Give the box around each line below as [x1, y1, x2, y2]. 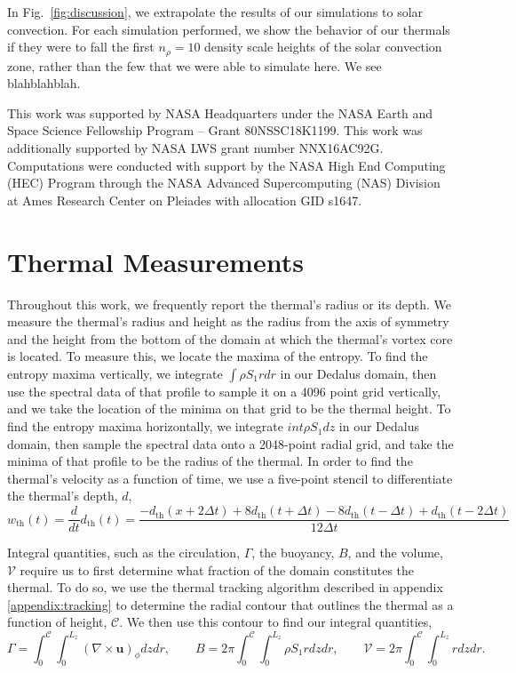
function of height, [7, 613, 107, 631]
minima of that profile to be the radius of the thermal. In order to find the [7, 452, 413, 470]
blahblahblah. [7, 74, 81, 92]
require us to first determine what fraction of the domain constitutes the [20, 560, 415, 579]
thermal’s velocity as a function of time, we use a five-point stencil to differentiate [7, 469, 453, 487]
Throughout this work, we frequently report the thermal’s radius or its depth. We [7, 294, 451, 313]
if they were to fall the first [7, 37, 155, 56]
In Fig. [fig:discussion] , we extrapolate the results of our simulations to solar [7, 3, 424, 20]
